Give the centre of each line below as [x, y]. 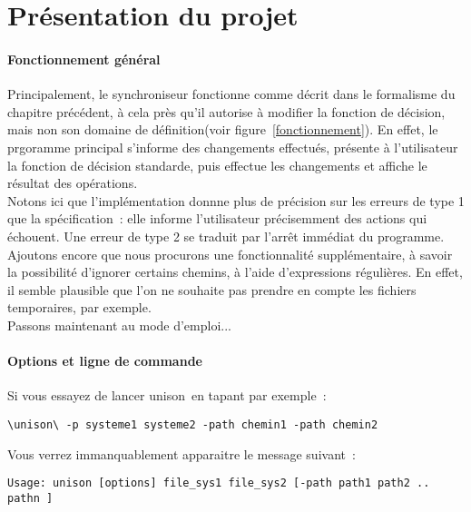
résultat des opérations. [73, 183]
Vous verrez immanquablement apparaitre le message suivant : [182, 453]
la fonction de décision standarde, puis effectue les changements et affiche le [217, 165]
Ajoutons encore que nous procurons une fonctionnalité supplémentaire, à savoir [230, 254]
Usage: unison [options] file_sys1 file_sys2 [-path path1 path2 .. [219, 483]
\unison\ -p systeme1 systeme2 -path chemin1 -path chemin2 [193, 424]
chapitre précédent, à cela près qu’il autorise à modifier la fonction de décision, [226, 111]
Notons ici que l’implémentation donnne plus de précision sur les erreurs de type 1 [236, 200]
